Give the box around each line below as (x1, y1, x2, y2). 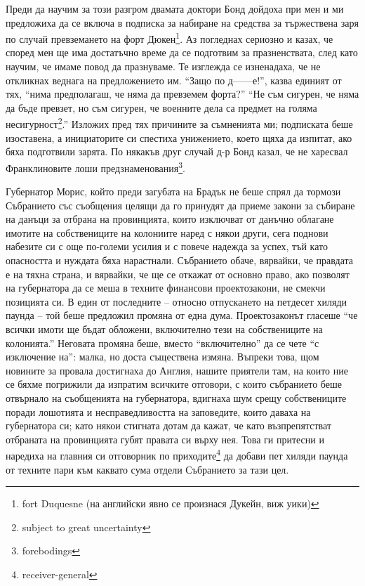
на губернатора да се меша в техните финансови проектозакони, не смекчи (6, 280, 326, 295)
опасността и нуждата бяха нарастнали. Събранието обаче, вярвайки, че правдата (6, 253, 354, 268)
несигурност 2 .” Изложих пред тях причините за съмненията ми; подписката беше (6, 115, 353, 131)
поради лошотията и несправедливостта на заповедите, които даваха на (6, 404, 311, 419)
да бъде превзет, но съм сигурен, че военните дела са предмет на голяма (6, 100, 317, 115)
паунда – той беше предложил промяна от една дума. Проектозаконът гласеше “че (6, 308, 358, 323)
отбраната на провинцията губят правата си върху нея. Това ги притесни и (6, 431, 324, 446)
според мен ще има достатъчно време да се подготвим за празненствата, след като (6, 45, 358, 60)
